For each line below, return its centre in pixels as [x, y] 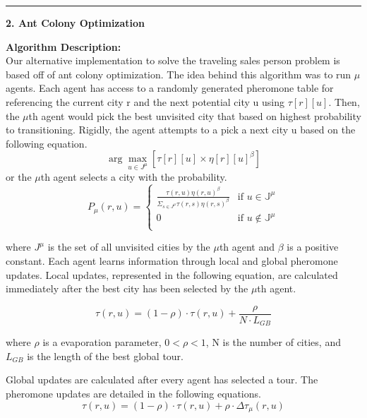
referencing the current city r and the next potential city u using [145, 101]
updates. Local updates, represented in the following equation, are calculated [172, 274]
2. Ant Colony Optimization [76, 23]
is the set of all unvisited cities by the [129, 247]
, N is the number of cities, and [273, 342]
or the [19, 177]
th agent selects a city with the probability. [134, 177]
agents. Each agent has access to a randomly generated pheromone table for [170, 88]
